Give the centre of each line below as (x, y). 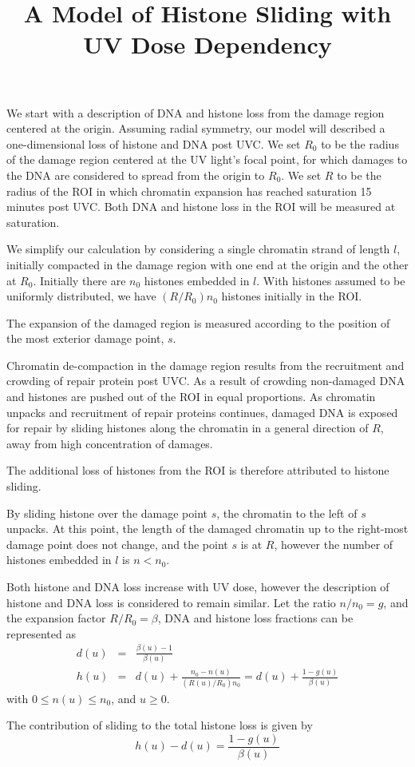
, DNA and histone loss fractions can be (255, 618)
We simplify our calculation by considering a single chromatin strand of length (198, 249)
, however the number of (334, 544)
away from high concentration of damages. (110, 443)
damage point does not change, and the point (117, 544)
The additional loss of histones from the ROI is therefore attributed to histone (198, 470)
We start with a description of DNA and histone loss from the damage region (196, 112)
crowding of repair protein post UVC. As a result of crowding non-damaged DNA (206, 381)
